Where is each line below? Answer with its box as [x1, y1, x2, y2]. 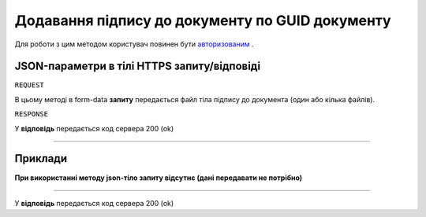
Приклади [14, 152, 68, 165]
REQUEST [14, 81, 45, 90]
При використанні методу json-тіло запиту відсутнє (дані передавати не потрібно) [14, 173, 303, 182]
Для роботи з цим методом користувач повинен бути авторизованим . [14, 39, 254, 49]
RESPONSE [14, 110, 49, 119]
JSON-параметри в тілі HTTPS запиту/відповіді [14, 60, 260, 73]
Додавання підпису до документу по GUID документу [14, 12, 391, 29]
